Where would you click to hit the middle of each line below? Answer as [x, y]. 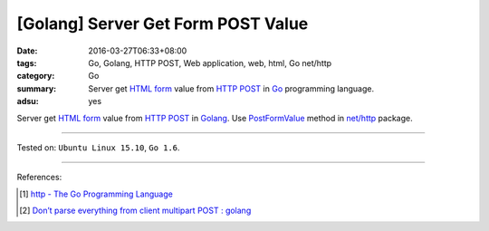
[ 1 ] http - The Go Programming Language [96, 194]
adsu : [28, 101]
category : [36, 76]
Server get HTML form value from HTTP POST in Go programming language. [231, 88]
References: [39, 178]
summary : [37, 88]
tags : [27, 63]
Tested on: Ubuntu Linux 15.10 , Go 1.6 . [98, 147]
